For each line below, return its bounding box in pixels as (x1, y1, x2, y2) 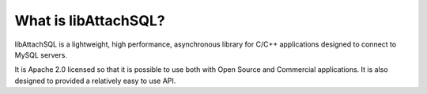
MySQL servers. (14, 50, 67, 59)
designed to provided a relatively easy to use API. (14, 76, 176, 85)
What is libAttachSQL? (14, 12, 165, 29)
